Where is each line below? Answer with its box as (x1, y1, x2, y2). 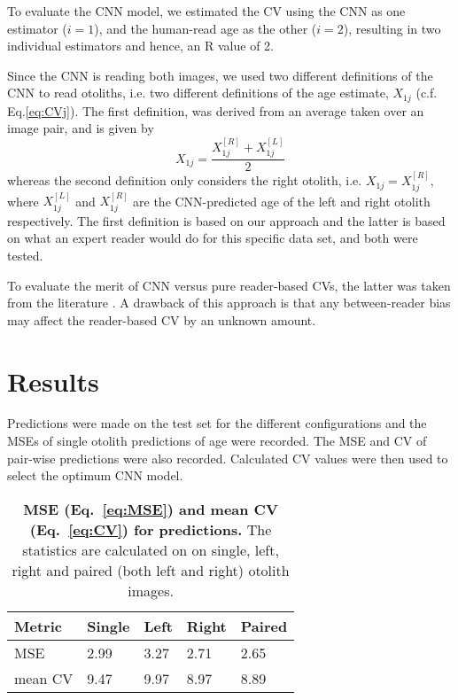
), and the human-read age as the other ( (94, 19, 317, 37)
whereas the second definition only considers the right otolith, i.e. (7, 171, 362, 190)
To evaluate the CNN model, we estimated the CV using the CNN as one (7, 2, 406, 19)
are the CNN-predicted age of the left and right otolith (133, 191, 431, 210)
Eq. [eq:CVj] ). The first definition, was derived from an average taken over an (7, 101, 424, 120)
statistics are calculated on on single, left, (22, 539, 279, 560)
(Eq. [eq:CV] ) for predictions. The (29, 518, 272, 540)
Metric (14, 615, 62, 636)
